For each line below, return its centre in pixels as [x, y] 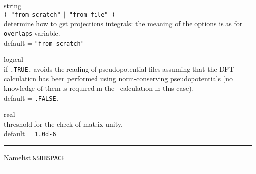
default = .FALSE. [32, 98]
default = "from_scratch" [44, 43]
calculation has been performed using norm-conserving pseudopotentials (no [118, 78]
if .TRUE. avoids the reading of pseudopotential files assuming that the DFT [119, 69]
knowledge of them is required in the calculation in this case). [99, 88]
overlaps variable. [32, 33]
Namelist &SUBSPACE [34, 158]
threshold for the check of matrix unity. [63, 124]
